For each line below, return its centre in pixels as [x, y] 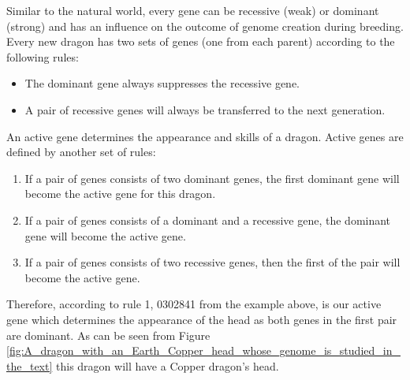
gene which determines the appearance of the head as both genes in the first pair [202, 319]
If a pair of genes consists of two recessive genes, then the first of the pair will [212, 262]
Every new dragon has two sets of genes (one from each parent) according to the [201, 41]
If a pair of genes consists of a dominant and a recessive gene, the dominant [208, 220]
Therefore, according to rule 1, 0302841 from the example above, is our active [194, 304]
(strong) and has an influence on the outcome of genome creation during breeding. [205, 26]
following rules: [43, 56]
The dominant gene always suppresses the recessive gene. [162, 83]
